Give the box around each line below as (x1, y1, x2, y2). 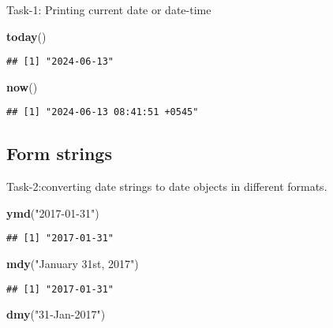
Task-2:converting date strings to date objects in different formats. (6, 178, 327, 195)
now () (6, 78, 38, 95)
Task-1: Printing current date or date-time (6, 2, 211, 17)
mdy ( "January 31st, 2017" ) (6, 255, 139, 272)
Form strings (6, 141, 112, 166)
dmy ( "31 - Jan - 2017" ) (6, 306, 106, 322)
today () (6, 28, 47, 44)
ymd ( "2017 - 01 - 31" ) (6, 204, 99, 221)
